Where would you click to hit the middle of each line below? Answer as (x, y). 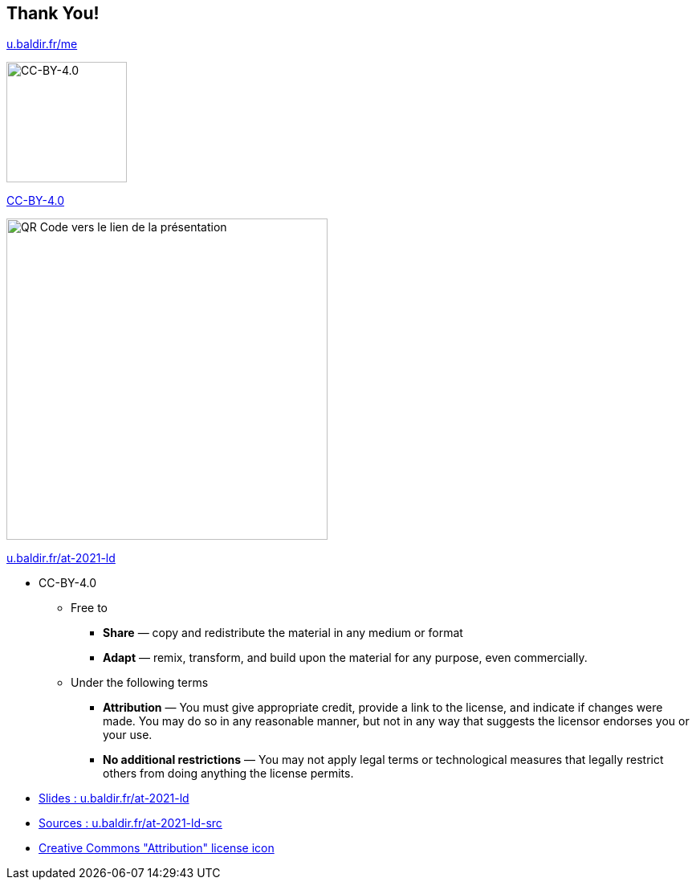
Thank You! (53, 13)
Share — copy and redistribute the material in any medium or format (283, 633)
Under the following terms (140, 683)
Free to (89, 608)
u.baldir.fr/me (42, 44)
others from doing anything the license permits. (228, 774)
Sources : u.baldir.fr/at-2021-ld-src (130, 823)
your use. (128, 735)
